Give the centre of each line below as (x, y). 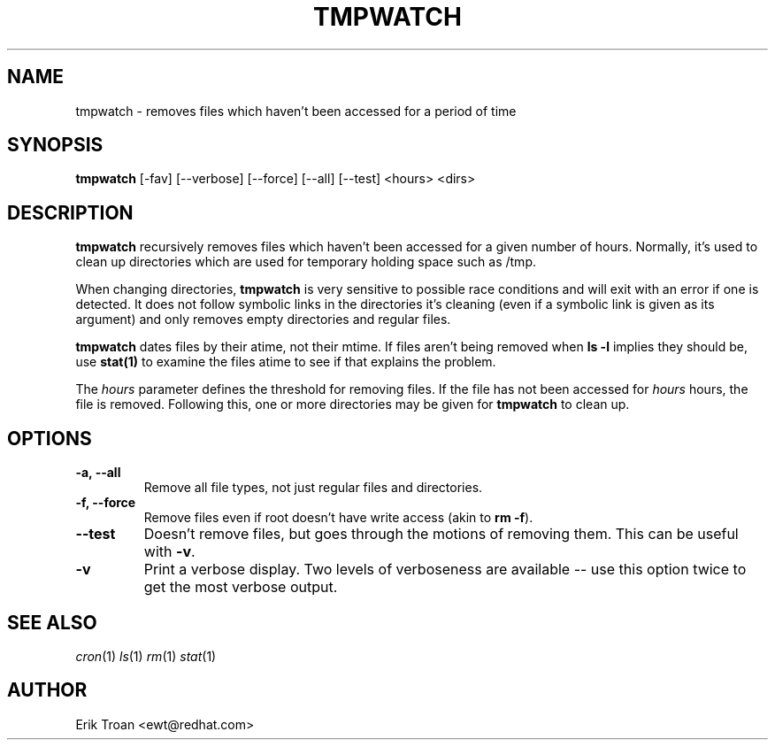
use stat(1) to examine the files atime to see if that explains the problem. (286, 362)
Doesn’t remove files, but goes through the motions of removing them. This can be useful (441, 534)
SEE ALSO (52, 622)
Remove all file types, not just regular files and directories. (313, 488)
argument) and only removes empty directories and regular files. (263, 320)
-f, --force (106, 503)
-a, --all (98, 473)
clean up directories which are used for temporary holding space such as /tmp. (306, 262)
